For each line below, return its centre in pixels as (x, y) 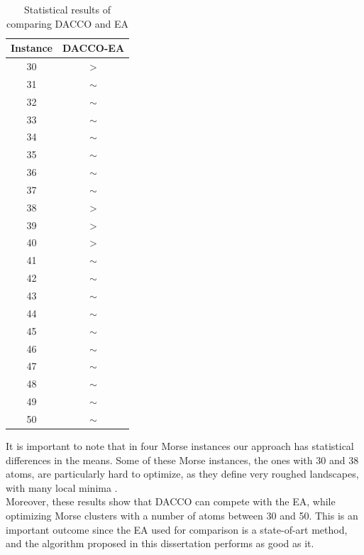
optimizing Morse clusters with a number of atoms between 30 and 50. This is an (182, 515)
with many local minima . (62, 487)
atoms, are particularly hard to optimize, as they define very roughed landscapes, (182, 474)
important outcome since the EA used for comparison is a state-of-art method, (177, 529)
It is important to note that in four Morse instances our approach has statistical (180, 446)
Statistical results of (68, 9)
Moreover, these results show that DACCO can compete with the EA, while (171, 501)
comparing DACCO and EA (67, 23)
